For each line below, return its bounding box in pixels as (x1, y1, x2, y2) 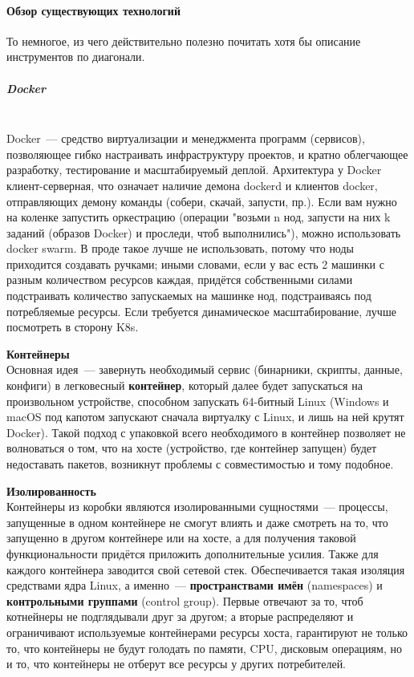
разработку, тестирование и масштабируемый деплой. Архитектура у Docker (6, 161, 382, 178)
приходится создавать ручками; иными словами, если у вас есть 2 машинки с (6, 255, 384, 272)
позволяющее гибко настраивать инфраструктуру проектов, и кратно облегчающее (6, 145, 408, 162)
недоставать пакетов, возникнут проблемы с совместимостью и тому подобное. (6, 456, 394, 472)
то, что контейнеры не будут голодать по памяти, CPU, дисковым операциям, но (6, 639, 402, 656)
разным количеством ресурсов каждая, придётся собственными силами (6, 271, 353, 288)
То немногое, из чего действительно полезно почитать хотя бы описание (6, 32, 361, 49)
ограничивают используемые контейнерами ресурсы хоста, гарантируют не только (6, 623, 408, 640)
